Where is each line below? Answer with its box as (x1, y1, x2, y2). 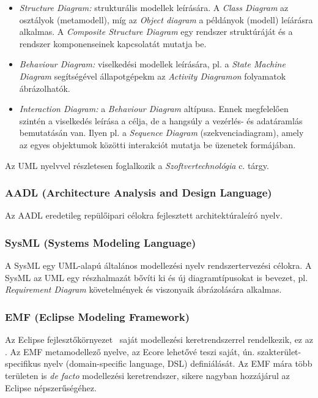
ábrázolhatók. (19, 81, 70, 94)
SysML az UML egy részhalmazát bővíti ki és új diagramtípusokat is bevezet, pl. (5, 271, 308, 283)
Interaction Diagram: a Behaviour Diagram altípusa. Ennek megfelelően (19, 102, 289, 115)
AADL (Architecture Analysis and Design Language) (5, 185, 272, 200)
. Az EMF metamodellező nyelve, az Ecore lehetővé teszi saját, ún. (5, 345, 255, 358)
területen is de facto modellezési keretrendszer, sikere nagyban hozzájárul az (5, 369, 290, 381)
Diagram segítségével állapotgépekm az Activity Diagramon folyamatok (19, 69, 286, 82)
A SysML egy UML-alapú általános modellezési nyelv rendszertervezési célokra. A (5, 259, 312, 272)
